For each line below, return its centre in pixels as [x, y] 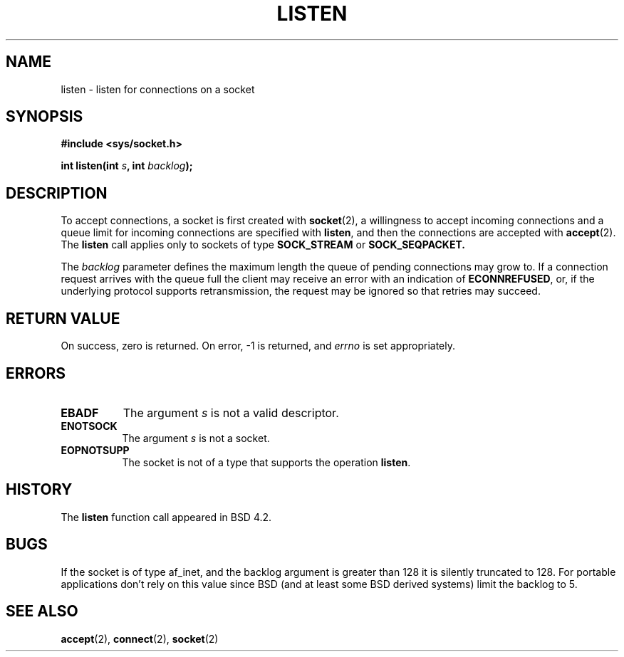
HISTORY [39, 490]
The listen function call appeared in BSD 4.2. [166, 517]
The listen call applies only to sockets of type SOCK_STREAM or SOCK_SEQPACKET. [263, 245]
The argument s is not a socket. [196, 438]
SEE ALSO [42, 611]
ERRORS [36, 373]
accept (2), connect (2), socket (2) [140, 638]
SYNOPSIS [45, 117]
